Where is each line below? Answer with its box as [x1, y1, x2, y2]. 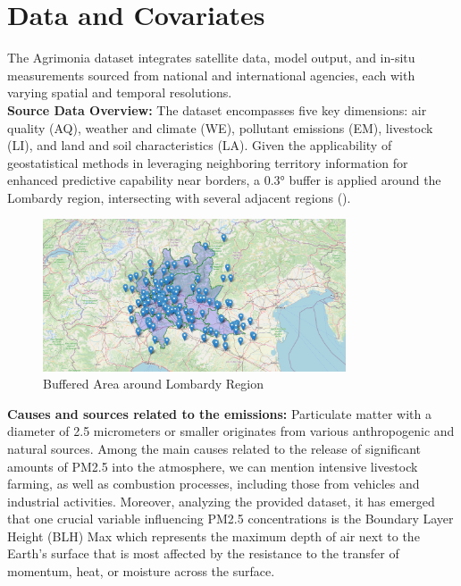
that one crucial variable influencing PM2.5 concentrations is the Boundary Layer [7, 509, 454, 528]
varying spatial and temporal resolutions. [7, 83, 232, 102]
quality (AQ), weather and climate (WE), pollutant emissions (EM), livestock [7, 118, 433, 137]
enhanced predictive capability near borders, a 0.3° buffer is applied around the [7, 171, 441, 189]
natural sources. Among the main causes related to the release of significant [7, 439, 421, 457]
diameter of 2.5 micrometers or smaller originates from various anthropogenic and [7, 422, 455, 440]
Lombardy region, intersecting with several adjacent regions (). [7, 188, 351, 206]
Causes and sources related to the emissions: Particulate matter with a [7, 404, 432, 423]
